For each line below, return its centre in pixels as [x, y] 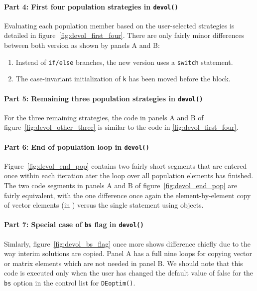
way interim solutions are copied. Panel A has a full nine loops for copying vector [128, 253]
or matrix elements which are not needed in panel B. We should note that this [124, 263]
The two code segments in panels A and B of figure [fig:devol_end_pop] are [121, 185]
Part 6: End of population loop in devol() [77, 146]
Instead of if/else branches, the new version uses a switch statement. [124, 62]
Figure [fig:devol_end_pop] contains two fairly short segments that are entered [126, 165]
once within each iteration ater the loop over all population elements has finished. [129, 175]
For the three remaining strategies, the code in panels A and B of [104, 117]
